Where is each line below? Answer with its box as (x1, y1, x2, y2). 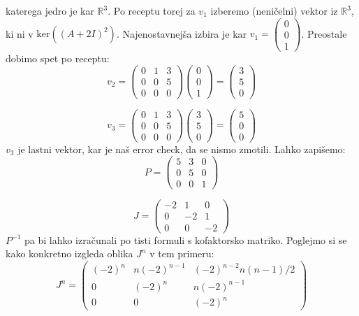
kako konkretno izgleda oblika (6, 246, 133, 261)
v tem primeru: (149, 246, 214, 261)
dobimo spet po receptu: (6, 50, 110, 65)
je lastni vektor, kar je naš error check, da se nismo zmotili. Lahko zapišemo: (17, 141, 346, 156)
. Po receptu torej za (108, 3, 196, 17)
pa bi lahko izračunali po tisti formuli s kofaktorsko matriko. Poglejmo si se (24, 232, 347, 247)
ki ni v (6, 26, 34, 41)
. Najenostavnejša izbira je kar (116, 26, 247, 41)
